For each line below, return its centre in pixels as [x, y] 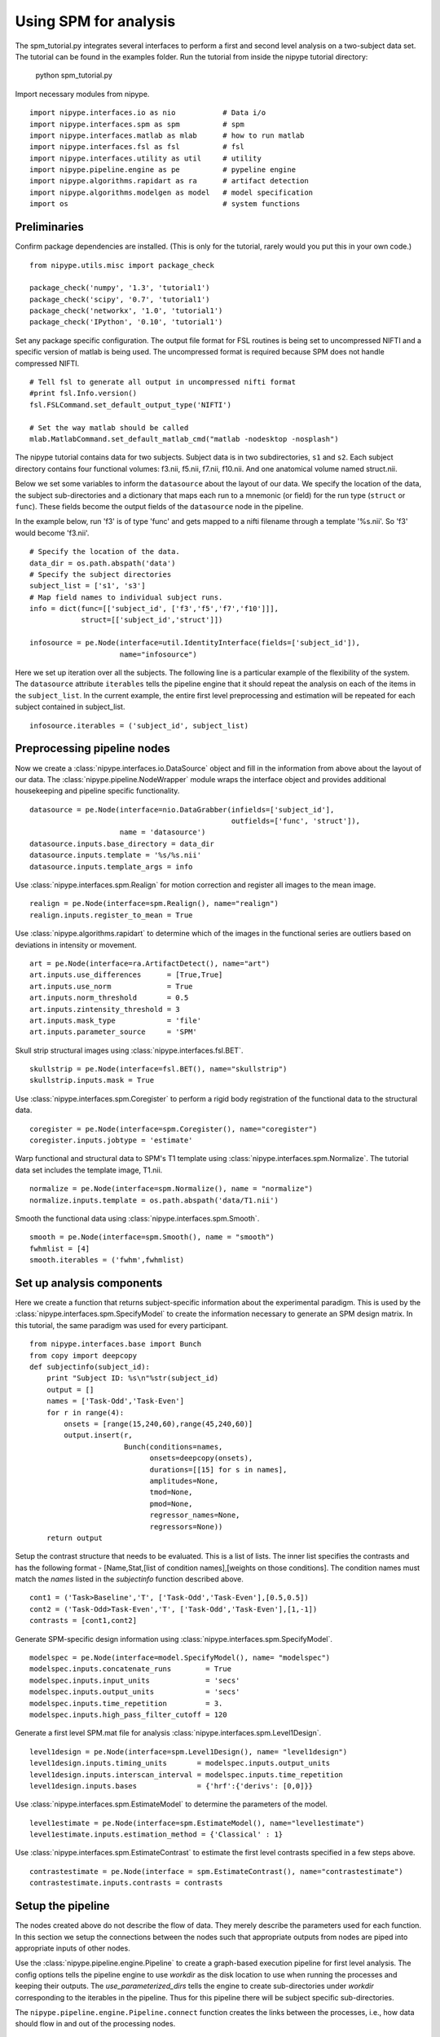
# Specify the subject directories [101, 574]
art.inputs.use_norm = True [111, 986]
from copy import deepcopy [84, 1355]
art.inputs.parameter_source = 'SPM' [113, 1032]
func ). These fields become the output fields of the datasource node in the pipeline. [159, 506]
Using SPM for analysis [95, 21]
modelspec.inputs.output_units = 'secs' [135, 1692]
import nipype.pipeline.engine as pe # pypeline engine [163, 170]
